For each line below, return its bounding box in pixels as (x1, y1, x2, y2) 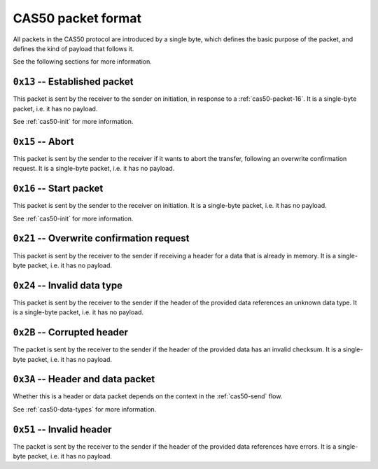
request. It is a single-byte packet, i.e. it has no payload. (13, 164, 175, 173)
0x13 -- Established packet (13, 76, 134, 87)
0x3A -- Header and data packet (13, 373, 155, 385)
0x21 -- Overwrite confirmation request (13, 232, 190, 244)
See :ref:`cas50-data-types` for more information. (13, 405, 157, 413)
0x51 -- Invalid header (13, 423, 112, 435)
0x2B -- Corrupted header (13, 326, 129, 339)
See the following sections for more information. (13, 57, 152, 66)
